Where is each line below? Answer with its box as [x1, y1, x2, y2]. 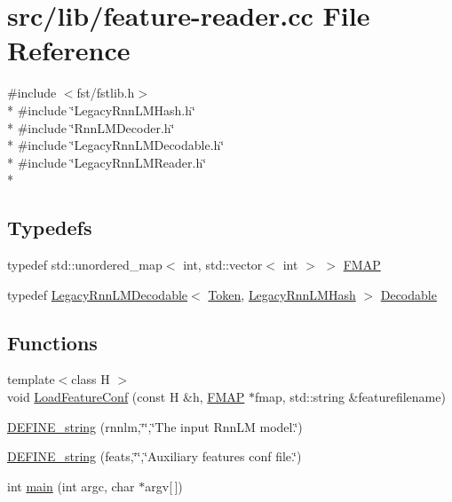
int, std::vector [183, 255, 263, 274]
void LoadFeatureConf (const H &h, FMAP [7, 388, 245, 406]
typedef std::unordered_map [7, 255, 163, 274]
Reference [7, 32, 131, 68]
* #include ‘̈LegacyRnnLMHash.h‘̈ [7, 100, 195, 119]
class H [71, 370, 110, 388]
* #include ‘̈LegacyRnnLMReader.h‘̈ [7, 153, 207, 171]
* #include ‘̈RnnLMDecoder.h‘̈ [7, 118, 175, 137]
